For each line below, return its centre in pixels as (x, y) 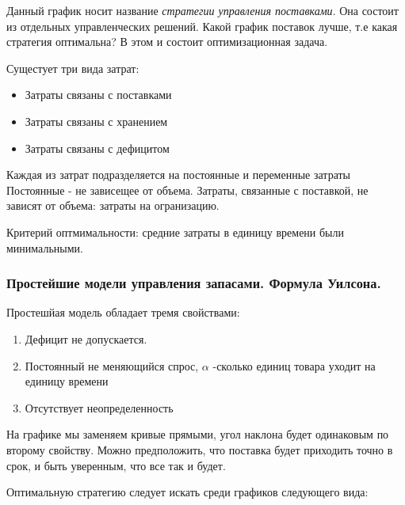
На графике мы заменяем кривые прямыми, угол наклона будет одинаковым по (198, 434)
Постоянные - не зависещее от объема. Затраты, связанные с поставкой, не (187, 190)
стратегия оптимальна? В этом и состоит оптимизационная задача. (167, 42)
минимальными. (45, 247)
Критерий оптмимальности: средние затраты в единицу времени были (176, 232)
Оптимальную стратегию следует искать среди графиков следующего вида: (187, 492)
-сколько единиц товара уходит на (294, 365)
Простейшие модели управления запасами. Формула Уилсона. (194, 283)
